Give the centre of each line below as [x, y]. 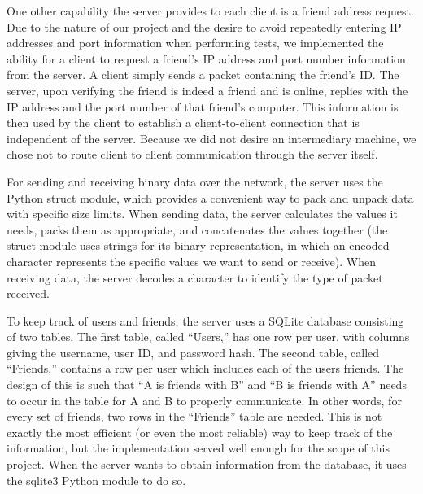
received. [28, 293]
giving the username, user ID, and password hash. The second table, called [193, 352]
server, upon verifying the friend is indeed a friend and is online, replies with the [207, 90]
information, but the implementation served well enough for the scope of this [198, 448]
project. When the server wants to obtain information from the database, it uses [207, 464]
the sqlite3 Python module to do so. [96, 480]
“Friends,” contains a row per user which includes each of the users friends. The [205, 368]
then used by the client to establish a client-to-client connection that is [183, 122]
